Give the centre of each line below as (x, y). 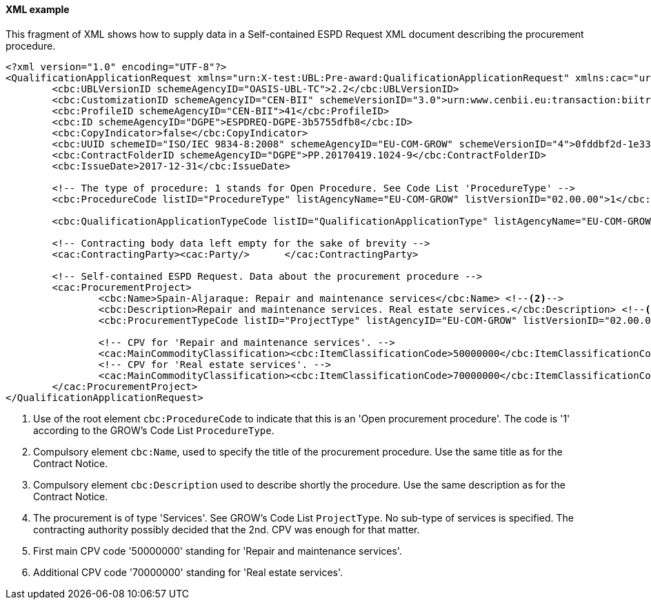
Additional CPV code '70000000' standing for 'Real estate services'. (188, 572)
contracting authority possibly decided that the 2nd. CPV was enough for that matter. (227, 529)
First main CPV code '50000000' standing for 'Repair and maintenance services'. (218, 551)
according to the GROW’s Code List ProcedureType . (154, 430)
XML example (38, 9)
